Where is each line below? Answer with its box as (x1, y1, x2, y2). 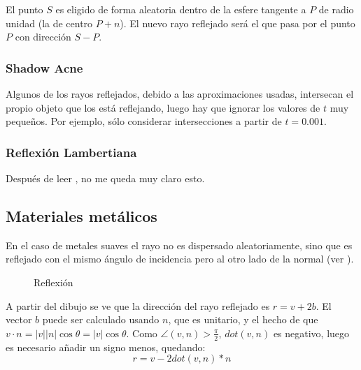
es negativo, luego (273, 325, 350, 340)
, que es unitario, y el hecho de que (168, 312, 318, 327)
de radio (318, 2, 354, 16)
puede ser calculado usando (42, 312, 160, 327)
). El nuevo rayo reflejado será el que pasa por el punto (120, 15, 355, 30)
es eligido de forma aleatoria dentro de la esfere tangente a (55, 2, 306, 16)
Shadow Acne (6, 59, 83, 76)
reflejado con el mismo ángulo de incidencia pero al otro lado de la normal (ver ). (6, 251, 354, 266)
